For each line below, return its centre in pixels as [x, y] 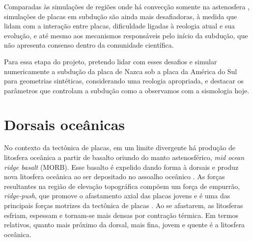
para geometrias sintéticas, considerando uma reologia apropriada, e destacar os [124, 81]
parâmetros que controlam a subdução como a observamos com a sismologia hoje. [127, 90]
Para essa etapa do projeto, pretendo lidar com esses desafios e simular [111, 61]
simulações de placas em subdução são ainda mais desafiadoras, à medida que [121, 16]
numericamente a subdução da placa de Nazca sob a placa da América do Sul [121, 71]
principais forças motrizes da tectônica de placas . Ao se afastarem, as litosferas [124, 205]
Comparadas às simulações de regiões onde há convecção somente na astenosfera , [127, 6]
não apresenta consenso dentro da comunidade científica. [89, 45]
